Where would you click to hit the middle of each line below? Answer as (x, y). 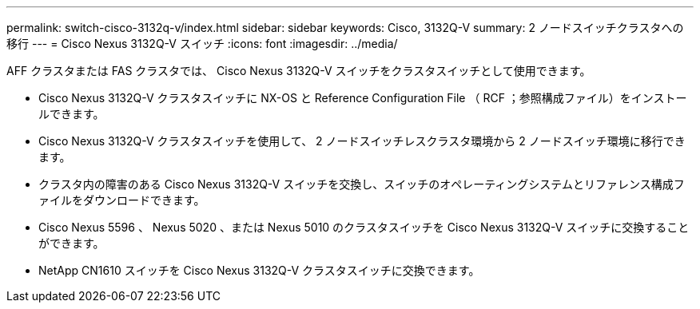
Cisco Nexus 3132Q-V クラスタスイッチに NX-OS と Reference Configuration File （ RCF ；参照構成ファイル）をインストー (363, 98)
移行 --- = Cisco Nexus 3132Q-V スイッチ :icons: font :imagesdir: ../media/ (202, 44)
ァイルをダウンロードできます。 (122, 200)
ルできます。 (72, 114)
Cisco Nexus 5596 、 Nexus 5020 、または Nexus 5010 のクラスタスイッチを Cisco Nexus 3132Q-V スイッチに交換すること (364, 227)
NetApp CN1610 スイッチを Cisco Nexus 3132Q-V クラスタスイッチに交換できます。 (259, 270)
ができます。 (72, 243)
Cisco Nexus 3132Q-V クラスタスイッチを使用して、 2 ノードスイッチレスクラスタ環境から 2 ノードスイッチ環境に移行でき (362, 141)
